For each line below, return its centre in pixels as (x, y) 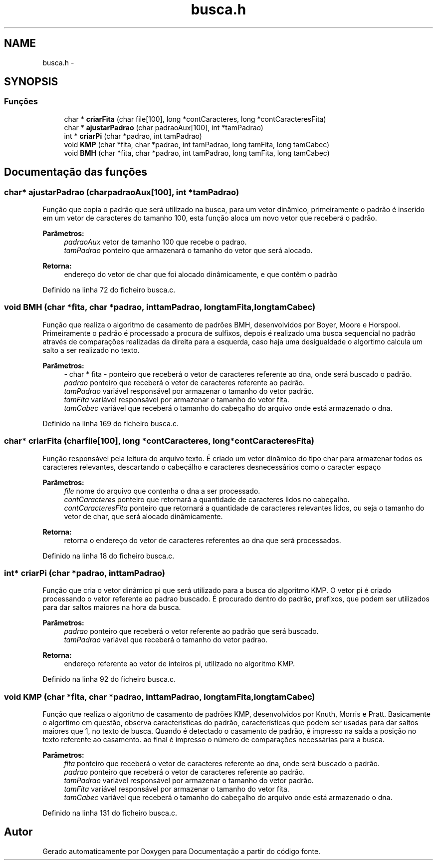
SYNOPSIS (31, 82)
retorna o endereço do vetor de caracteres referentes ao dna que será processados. (203, 540)
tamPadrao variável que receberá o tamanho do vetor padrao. (166, 640)
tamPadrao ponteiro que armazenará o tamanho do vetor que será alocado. (188, 251)
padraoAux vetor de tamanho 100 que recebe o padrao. (155, 242)
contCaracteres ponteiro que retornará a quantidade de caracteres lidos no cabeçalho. (207, 499)
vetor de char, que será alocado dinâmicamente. (143, 516)
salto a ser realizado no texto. (91, 350)
